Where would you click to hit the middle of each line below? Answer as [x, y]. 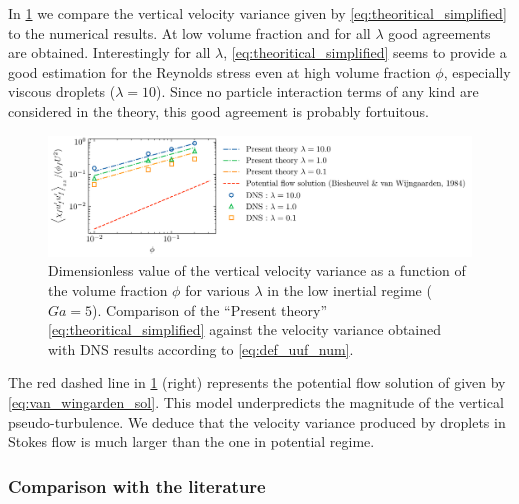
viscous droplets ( [62, 91]
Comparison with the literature [137, 485]
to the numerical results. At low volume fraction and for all [189, 32]
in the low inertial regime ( [349, 290]
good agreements [439, 32]
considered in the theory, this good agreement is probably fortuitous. [218, 110]
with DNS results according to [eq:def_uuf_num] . [201, 348]
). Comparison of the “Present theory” [210, 309]
